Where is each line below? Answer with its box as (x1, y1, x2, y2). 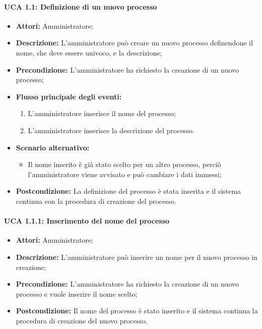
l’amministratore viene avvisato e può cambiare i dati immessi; (28, 169, 222, 179)
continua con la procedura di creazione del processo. (16, 195, 177, 206)
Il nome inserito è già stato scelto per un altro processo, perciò (28, 159, 221, 170)
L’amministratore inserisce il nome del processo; (28, 108, 176, 119)
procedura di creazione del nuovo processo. (16, 315, 148, 325)
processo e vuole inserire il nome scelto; (16, 288, 138, 299)
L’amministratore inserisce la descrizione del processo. (28, 125, 194, 135)
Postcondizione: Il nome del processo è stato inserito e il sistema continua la (16, 305, 258, 316)
